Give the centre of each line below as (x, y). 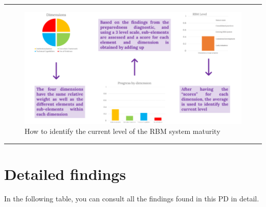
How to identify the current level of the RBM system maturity (123, 131)
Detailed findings (65, 174)
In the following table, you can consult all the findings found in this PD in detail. (132, 199)
